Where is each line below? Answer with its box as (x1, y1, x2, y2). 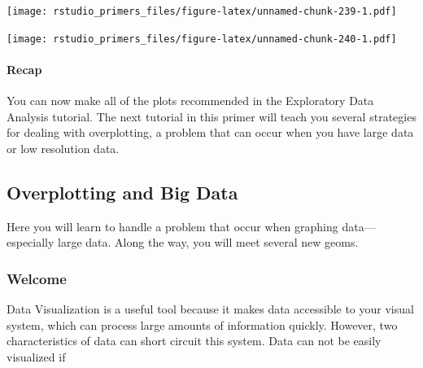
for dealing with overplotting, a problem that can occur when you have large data (7, 124, 414, 141)
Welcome (7, 268, 67, 288)
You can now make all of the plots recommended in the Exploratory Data (7, 92, 374, 109)
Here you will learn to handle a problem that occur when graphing (7, 217, 338, 234)
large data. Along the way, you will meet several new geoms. (58, 234, 359, 251)
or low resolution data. (7, 139, 120, 156)
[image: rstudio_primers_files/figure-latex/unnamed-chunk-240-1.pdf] (7, 33, 397, 45)
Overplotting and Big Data (7, 179, 238, 204)
